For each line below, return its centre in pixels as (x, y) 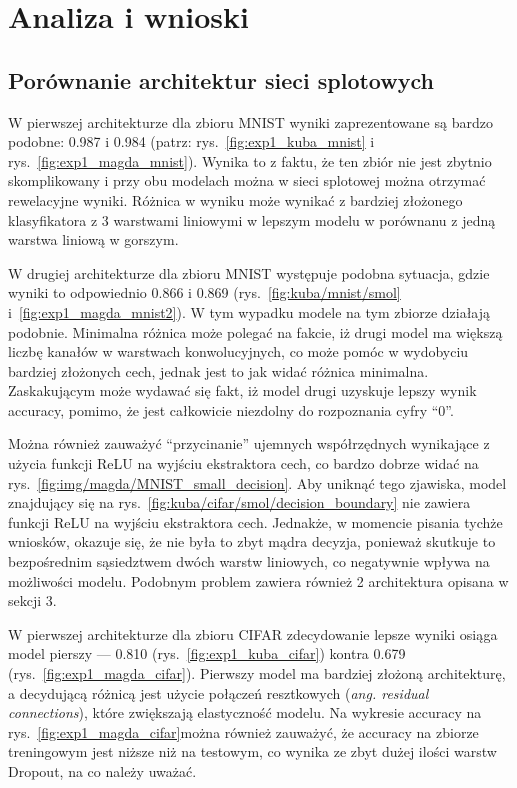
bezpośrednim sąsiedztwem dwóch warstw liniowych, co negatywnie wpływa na (249, 561)
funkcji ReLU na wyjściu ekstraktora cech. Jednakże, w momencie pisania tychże (255, 521)
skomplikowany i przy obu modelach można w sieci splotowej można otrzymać (247, 180)
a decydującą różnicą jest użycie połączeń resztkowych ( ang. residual (218, 692)
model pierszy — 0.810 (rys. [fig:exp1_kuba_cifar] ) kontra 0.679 (207, 653)
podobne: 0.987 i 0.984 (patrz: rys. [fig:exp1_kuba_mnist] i (191, 141)
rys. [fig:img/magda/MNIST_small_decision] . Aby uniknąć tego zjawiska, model (257, 482)
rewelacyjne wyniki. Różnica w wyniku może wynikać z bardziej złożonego (235, 199)
